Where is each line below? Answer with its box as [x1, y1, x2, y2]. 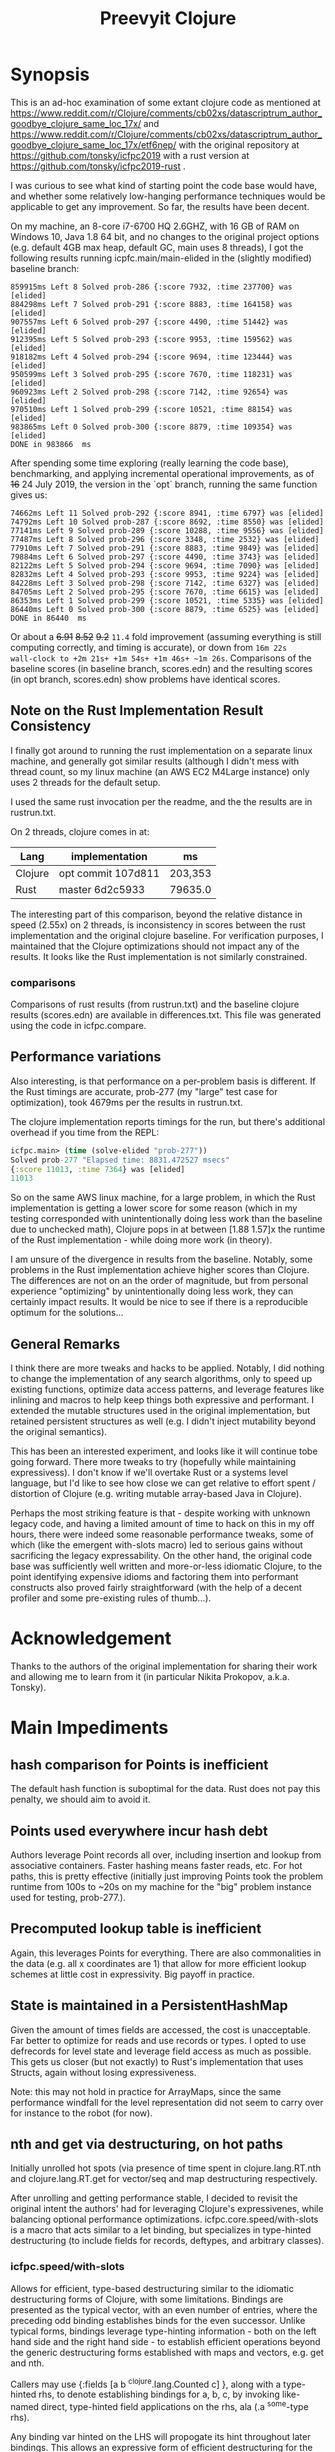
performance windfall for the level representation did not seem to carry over [10, 2096, 324, 2108]
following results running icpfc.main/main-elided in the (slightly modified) [10, 252, 312, 264]
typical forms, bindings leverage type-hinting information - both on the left [10, 2325, 317, 2337]
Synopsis [10, 63, 90, 86]
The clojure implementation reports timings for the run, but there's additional [10, 1115, 326, 1127]
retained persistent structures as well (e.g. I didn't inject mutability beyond [10, 1415, 317, 1427]
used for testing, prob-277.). [10, 1891, 127, 1903]
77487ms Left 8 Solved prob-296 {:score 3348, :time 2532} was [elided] [10, 534, 320, 544]
